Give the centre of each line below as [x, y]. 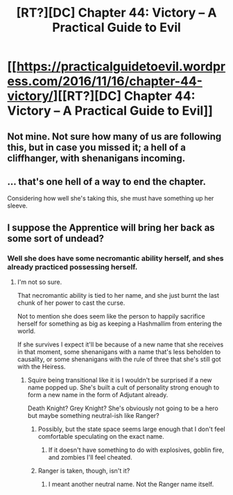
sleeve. [17, 205]
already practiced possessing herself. [72, 267]
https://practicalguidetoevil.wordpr [121, 67]
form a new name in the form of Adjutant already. [98, 395]
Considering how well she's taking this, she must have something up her [111, 199]
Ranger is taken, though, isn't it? [84, 471]
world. [26, 331]
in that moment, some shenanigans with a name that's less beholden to [119, 352]
